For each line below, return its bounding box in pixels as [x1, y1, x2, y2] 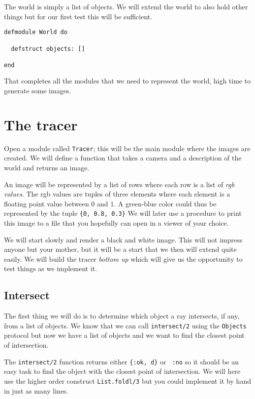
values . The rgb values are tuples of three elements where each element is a [4, 189, 230, 199]
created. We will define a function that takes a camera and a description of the [4, 153, 242, 163]
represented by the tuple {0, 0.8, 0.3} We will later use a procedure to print [4, 208, 242, 218]
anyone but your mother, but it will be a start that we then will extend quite [4, 244, 237, 254]
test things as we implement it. [4, 263, 97, 274]
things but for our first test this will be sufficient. [4, 11, 153, 21]
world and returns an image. [4, 162, 90, 173]
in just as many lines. [4, 385, 68, 396]
